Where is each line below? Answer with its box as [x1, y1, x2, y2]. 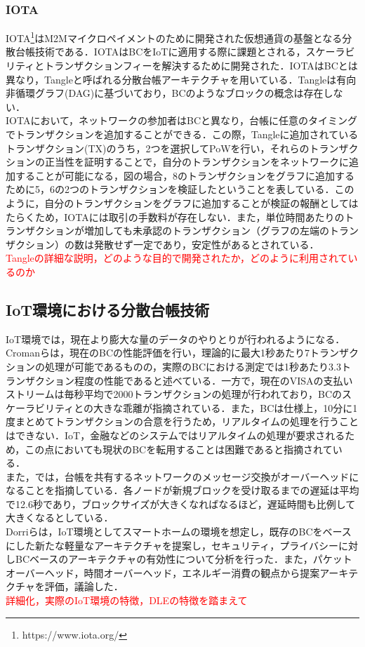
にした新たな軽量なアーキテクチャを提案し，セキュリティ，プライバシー [6, 538, 338, 552]
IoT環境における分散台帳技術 [6, 298, 210, 320]
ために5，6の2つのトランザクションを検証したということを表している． [6, 182, 335, 196]
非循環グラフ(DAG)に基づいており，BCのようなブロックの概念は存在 [6, 86, 324, 100]
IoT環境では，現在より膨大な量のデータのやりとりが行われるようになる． [6, 331, 345, 346]
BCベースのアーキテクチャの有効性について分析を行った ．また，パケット [15, 552, 352, 566]
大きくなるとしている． [6, 510, 114, 525]
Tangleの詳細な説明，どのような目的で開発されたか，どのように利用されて [6, 251, 348, 265]
